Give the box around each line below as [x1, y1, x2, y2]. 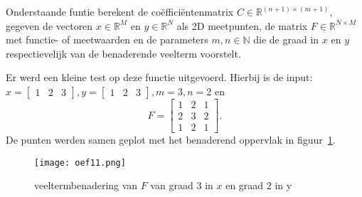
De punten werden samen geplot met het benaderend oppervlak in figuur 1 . [6, 132, 336, 147]
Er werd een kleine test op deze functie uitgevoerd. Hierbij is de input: [6, 70, 313, 85]
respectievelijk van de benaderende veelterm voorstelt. [6, 46, 241, 60]
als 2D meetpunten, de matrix [176, 18, 308, 33]
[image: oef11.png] [34, 157, 126, 168]
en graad [225, 178, 264, 193]
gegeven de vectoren [6, 18, 93, 33]
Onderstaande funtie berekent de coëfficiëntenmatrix [6, 4, 234, 18]
